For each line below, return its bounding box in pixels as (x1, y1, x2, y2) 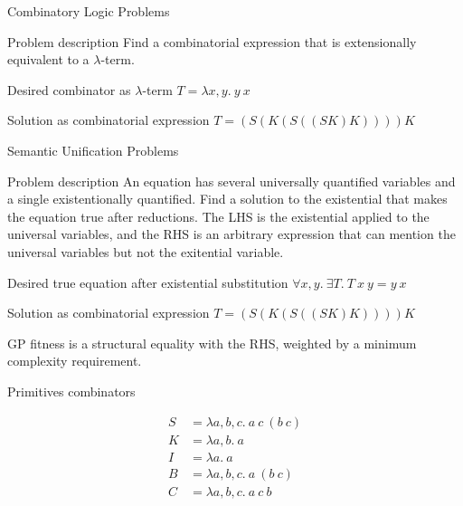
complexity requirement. (7, 351, 142, 370)
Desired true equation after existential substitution (7, 272, 288, 291)
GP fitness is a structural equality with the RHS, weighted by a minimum (7, 333, 417, 352)
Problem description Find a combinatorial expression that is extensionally (7, 32, 417, 51)
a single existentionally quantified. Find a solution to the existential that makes (7, 189, 448, 208)
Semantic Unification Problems (7, 140, 179, 159)
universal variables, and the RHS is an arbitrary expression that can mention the (7, 224, 456, 243)
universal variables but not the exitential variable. (7, 242, 284, 261)
